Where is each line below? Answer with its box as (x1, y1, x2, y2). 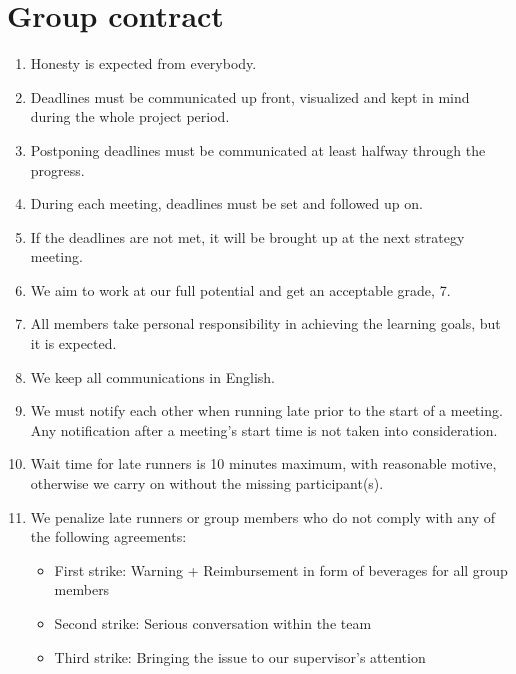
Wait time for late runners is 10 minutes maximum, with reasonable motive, (30, 453, 497, 474)
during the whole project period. (30, 106, 230, 127)
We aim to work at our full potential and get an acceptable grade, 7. (30, 279, 451, 300)
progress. (30, 159, 85, 180)
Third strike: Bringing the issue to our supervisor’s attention (54, 646, 426, 667)
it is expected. (30, 333, 117, 354)
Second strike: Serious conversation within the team (54, 613, 372, 633)
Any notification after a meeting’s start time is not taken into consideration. (30, 419, 498, 440)
